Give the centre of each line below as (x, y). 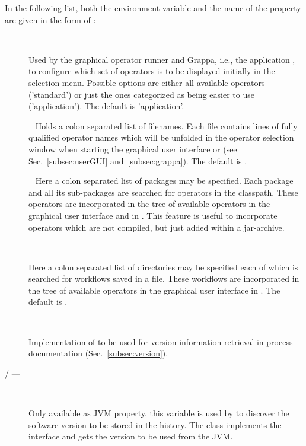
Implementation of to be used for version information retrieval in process (161, 341)
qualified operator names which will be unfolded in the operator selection (161, 137)
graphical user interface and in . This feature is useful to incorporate (153, 215)
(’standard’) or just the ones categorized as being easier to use (141, 94)
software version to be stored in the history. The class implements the (155, 424)
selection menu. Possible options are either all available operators (147, 82)
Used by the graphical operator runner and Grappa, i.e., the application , (162, 59)
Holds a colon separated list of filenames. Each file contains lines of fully (166, 125)
